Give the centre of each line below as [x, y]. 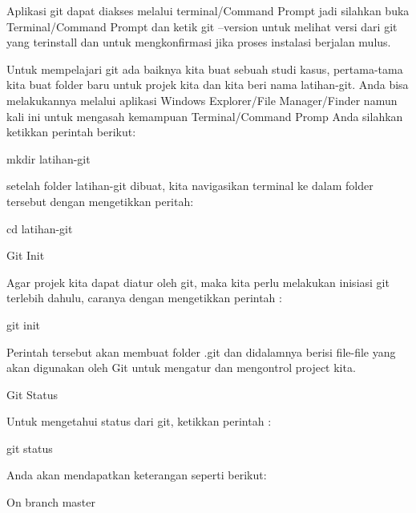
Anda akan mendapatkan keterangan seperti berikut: [137, 475]
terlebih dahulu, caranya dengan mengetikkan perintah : [144, 298]
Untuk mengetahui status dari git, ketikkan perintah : [139, 421]
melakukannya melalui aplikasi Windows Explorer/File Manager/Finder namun [202, 100]
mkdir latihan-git [48, 158]
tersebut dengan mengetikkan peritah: [100, 201]
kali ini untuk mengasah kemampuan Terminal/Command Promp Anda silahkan [205, 116]
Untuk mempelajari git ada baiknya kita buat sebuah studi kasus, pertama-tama [205, 69]
